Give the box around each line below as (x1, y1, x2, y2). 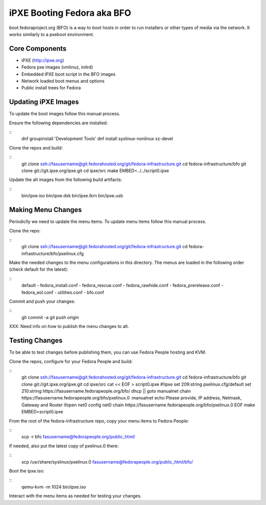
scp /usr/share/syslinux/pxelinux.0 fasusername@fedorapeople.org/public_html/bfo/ (21, 459, 193, 465)
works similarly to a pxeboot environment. (9, 31, 95, 37)
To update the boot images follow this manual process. (9, 111, 121, 117)
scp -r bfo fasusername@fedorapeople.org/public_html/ (21, 434, 135, 440)
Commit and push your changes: (9, 298, 76, 304)
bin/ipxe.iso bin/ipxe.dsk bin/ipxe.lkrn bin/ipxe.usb (21, 193, 123, 199)
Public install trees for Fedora (21, 85, 81, 91)
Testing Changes (9, 336, 63, 345)
